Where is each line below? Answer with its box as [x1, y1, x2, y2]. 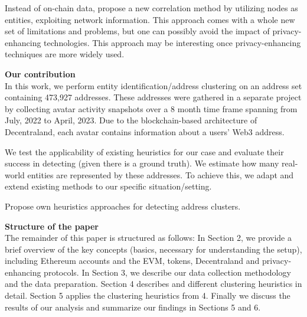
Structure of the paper [5, 220, 99, 232]
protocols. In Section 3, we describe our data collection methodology [44, 266, 291, 278]
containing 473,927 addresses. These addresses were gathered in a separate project [5, 91, 302, 103]
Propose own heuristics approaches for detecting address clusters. [5, 200, 241, 212]
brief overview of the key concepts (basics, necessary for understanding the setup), [5, 243, 302, 255]
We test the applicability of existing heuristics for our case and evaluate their [5, 145, 284, 158]
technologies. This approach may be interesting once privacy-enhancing [44, 36, 301, 48]
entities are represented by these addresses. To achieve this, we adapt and [27, 168, 294, 181]
